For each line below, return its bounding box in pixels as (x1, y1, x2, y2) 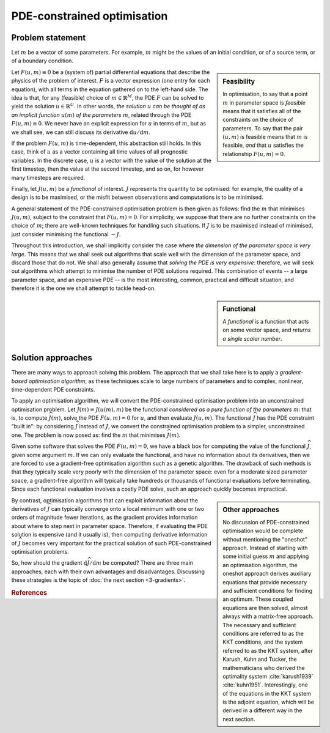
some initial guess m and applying (222, 553, 309, 560)
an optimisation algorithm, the (222, 561, 298, 568)
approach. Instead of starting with (222, 545, 308, 552)
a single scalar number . (222, 335, 282, 342)
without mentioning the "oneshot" (222, 535, 308, 543)
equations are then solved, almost (222, 604, 308, 611)
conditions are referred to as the (222, 630, 304, 637)
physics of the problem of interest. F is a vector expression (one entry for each (11, 77, 210, 84)
